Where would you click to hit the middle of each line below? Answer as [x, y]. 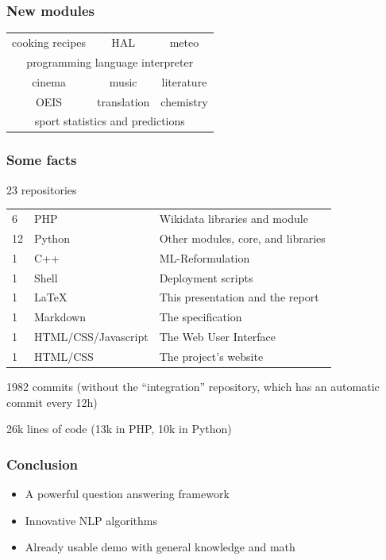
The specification [201, 317]
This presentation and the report [239, 297]
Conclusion [42, 464]
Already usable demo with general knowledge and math [160, 547]
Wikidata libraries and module [234, 218]
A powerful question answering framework [127, 493]
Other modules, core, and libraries [242, 238]
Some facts [42, 160]
